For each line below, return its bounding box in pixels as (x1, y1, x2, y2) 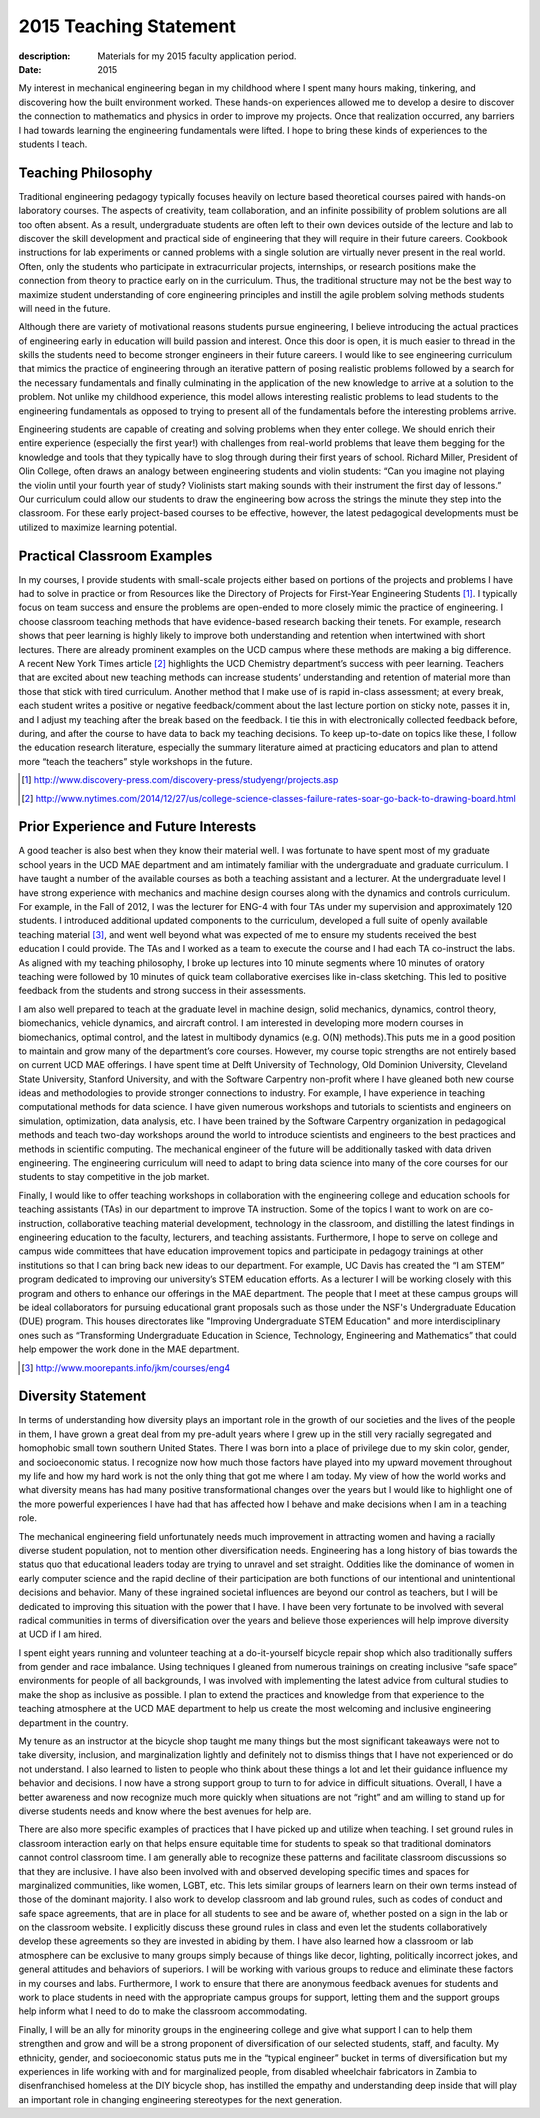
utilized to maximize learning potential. (18, 521, 178, 533)
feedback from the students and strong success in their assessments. (18, 985, 307, 997)
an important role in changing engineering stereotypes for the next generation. (18, 2093, 343, 2105)
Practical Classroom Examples (18, 547, 213, 564)
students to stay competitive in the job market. (18, 1171, 210, 1183)
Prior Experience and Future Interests (18, 818, 257, 835)
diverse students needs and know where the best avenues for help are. (18, 1805, 312, 1817)
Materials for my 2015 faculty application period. (97, 50, 297, 62)
